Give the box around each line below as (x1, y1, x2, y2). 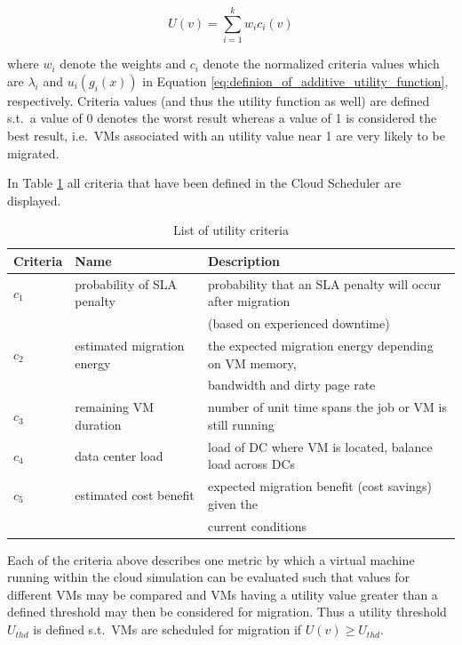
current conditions (207, 516, 307, 535)
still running (207, 415, 275, 433)
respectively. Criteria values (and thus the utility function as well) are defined (7, 91, 430, 109)
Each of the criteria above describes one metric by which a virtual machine (7, 550, 415, 568)
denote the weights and (60, 54, 186, 73)
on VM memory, (207, 353, 297, 372)
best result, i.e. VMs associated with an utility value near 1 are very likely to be (7, 125, 445, 144)
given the (207, 494, 258, 512)
